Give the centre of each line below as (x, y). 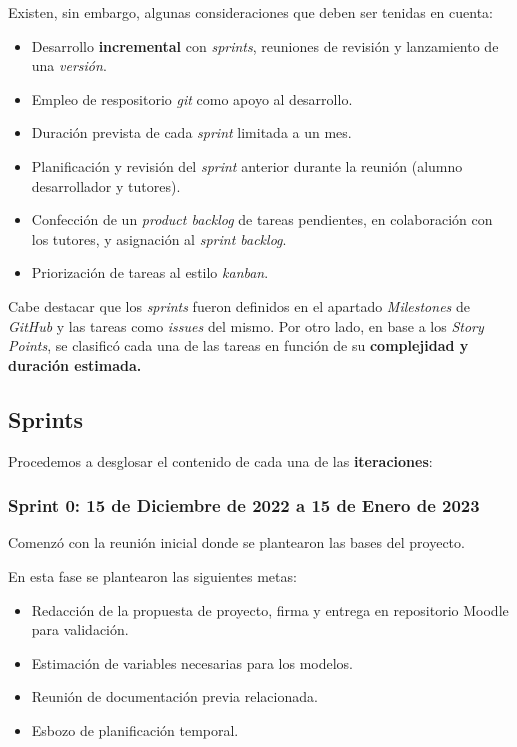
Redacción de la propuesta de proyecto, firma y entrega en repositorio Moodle (270, 609)
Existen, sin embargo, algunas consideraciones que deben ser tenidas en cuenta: (250, 12)
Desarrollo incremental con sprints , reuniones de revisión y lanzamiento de (265, 45)
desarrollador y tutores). (106, 185)
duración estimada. (75, 364)
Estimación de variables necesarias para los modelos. (192, 662)
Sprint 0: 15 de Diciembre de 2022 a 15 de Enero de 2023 (244, 505)
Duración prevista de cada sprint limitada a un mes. (191, 132)
